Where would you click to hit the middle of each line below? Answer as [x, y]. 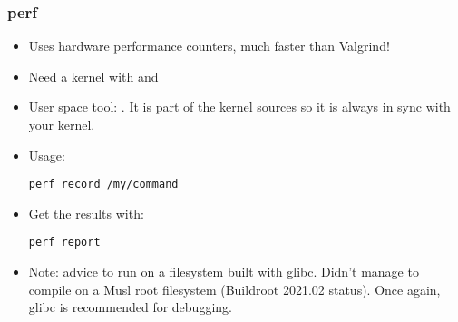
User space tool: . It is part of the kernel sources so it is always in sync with [239, 107]
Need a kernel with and [93, 76]
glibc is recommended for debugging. [130, 307]
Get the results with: [86, 213]
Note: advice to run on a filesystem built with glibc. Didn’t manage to [224, 272]
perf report [64, 243]
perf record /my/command [103, 185]
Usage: [47, 155]
